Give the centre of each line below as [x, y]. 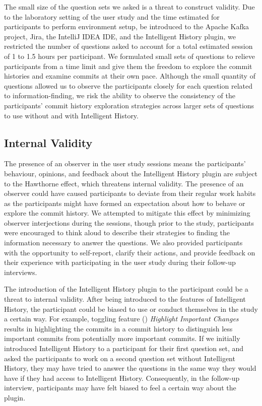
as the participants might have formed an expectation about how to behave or [125, 203]
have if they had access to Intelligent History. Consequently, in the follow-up [122, 378]
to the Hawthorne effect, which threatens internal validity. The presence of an [124, 183]
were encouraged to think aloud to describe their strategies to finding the [117, 232]
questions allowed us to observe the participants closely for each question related [128, 85]
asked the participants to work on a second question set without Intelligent [120, 358]
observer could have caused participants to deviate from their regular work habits [130, 193]
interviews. [21, 272]
